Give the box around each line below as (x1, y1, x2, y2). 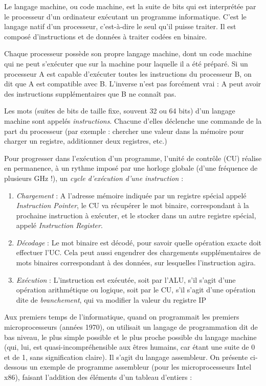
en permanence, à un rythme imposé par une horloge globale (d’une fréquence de (4, 163, 258, 173)
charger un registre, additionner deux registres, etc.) (4, 135, 167, 146)
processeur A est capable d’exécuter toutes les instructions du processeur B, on (4, 68, 252, 79)
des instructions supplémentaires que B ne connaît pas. (4, 88, 176, 99)
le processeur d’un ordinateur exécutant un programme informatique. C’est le (4, 11, 247, 21)
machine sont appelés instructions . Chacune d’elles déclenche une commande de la (4, 115, 262, 126)
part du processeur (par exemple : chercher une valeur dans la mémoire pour (4, 125, 244, 136)
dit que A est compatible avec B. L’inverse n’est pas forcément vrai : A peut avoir (4, 78, 261, 89)
